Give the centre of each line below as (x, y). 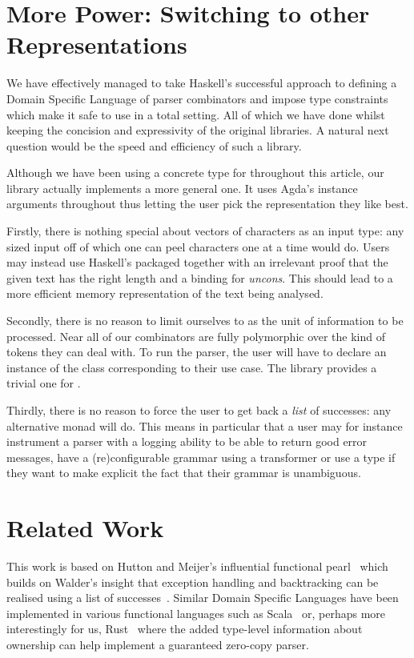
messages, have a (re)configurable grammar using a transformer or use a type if (201, 457)
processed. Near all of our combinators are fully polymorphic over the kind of (196, 336)
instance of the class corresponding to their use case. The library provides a (192, 367)
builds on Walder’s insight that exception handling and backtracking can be (193, 582)
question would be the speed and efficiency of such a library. (154, 145)
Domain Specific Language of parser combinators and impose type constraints (197, 98)
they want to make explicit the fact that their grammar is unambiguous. (184, 473)
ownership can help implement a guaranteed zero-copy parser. (158, 645)
